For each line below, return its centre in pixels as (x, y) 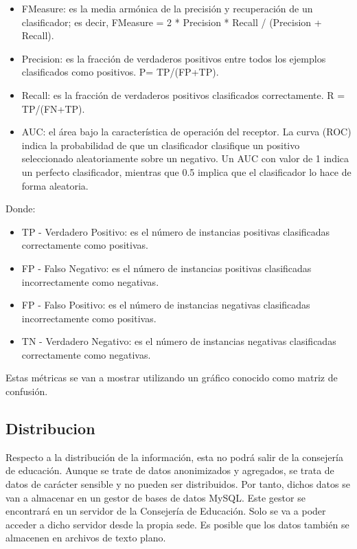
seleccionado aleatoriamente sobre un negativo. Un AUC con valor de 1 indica (185, 158)
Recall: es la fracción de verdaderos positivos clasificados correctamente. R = (183, 94)
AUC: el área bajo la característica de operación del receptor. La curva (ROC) (186, 132)
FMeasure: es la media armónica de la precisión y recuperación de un (167, 8)
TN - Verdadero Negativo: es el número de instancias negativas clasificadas (179, 341)
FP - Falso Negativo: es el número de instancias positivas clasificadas (166, 268)
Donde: (21, 209)
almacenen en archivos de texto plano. (86, 538)
